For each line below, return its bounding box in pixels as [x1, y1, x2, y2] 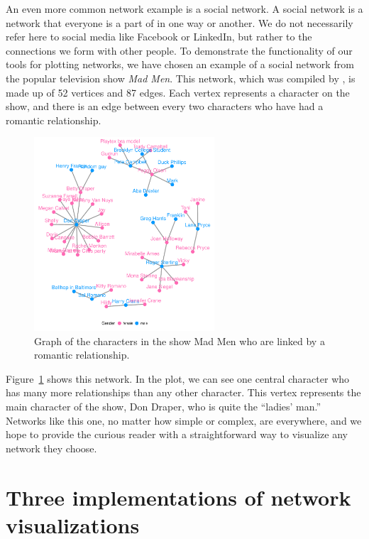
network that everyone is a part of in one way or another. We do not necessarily [6, 15, 353, 30]
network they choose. [6, 440, 97, 455]
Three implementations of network [6, 482, 351, 511]
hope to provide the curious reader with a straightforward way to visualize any [6, 427, 348, 442]
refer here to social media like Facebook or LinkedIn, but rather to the [6, 29, 312, 44]
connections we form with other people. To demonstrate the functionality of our [6, 43, 353, 58]
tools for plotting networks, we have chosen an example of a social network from [6, 57, 354, 72]
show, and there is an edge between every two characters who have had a [6, 99, 324, 114]
